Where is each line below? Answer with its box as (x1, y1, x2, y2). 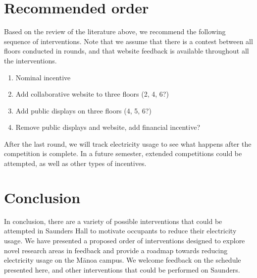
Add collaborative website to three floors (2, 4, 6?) (15, 89, 169, 99)
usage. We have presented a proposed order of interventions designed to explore (4, 235, 245, 245)
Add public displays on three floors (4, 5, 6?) (15, 105, 152, 115)
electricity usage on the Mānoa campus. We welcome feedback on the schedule (4, 255, 241, 265)
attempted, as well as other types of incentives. (4, 158, 147, 168)
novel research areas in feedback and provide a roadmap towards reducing (4, 245, 228, 255)
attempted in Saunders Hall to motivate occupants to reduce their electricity (4, 225, 237, 236)
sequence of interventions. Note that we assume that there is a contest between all (4, 36, 253, 46)
